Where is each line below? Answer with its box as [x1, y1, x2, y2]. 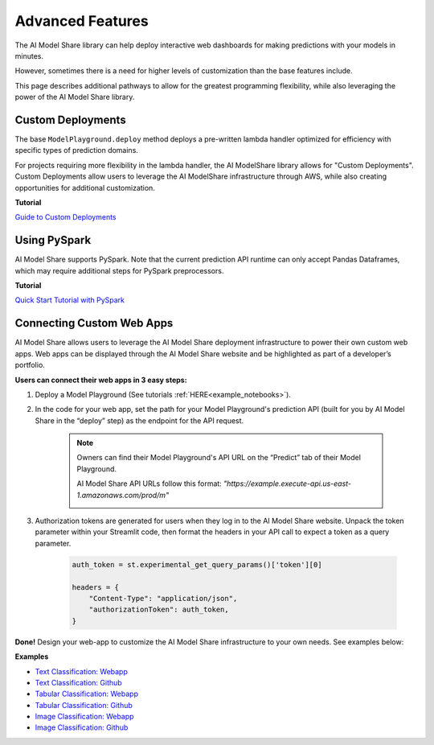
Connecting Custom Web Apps [14, 316, 174, 330]
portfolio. [14, 360, 46, 370]
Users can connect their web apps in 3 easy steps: [14, 375, 188, 385]
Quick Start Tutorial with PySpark [14, 295, 125, 305]
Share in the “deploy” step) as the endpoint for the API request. [35, 415, 244, 426]
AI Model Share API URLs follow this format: [76, 479, 223, 488]
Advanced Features [14, 12, 149, 30]
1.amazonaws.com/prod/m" [76, 490, 169, 500]
